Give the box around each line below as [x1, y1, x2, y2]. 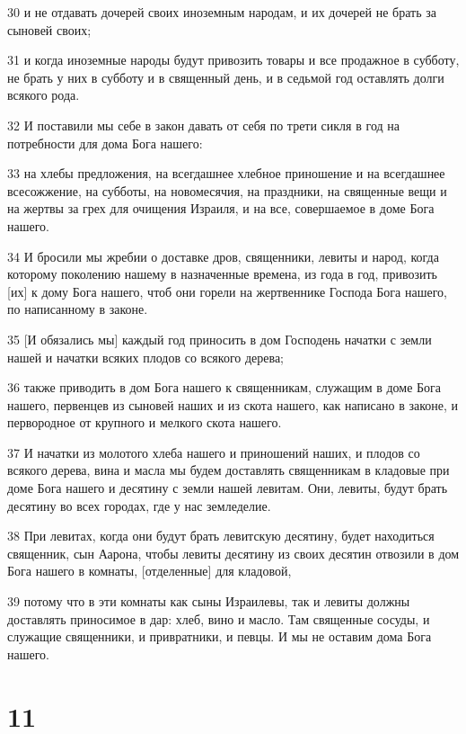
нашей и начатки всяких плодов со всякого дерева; [7, 347, 285, 366]
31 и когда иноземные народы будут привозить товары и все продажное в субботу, [7, 50, 460, 69]
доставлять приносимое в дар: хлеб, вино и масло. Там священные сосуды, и [7, 609, 430, 628]
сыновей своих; [7, 20, 92, 39]
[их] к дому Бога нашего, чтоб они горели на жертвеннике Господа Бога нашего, [7, 282, 447, 300]
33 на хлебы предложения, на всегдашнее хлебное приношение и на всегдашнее [7, 164, 445, 183]
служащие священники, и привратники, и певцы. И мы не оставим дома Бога [7, 627, 432, 646]
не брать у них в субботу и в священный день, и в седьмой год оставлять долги [7, 67, 444, 86]
